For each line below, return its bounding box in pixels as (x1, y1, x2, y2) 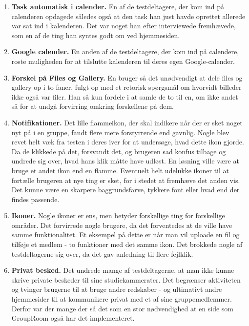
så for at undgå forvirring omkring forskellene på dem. (11, 101, 174, 111)
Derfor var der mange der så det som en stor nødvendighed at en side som (11, 303, 234, 313)
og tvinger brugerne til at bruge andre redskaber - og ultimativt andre (11, 284, 222, 294)
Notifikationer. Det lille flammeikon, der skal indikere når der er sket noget (11, 117, 243, 127)
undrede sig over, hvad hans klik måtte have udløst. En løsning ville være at (11, 156, 239, 166)
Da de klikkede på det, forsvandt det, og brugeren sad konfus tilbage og (11, 146, 226, 156)
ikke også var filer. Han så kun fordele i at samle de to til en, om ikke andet (11, 91, 238, 102)
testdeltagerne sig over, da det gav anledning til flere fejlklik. (11, 248, 193, 259)
